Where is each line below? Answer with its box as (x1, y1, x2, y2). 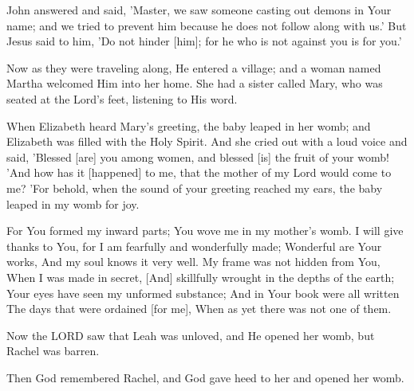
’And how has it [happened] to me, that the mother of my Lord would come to (6, 164, 392, 181)
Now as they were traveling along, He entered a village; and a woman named (6, 59, 381, 76)
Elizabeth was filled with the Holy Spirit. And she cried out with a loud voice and (6, 133, 408, 150)
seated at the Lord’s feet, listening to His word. (6, 90, 238, 107)
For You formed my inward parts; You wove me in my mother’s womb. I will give (6, 222, 404, 239)
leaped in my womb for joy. (6, 195, 140, 212)
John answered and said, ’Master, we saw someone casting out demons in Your (6, 2, 392, 18)
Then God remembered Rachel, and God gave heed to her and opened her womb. (6, 369, 404, 385)
